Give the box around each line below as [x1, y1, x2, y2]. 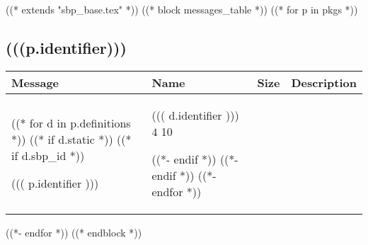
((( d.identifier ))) [151, 106, 239, 123]
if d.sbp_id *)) [11, 147, 85, 164]
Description [291, 74, 357, 91]
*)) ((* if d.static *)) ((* [11, 131, 132, 148]
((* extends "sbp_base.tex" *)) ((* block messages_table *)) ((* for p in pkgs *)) [6, 2, 358, 16]
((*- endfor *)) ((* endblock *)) [6, 224, 142, 239]
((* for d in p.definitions [11, 115, 131, 132]
